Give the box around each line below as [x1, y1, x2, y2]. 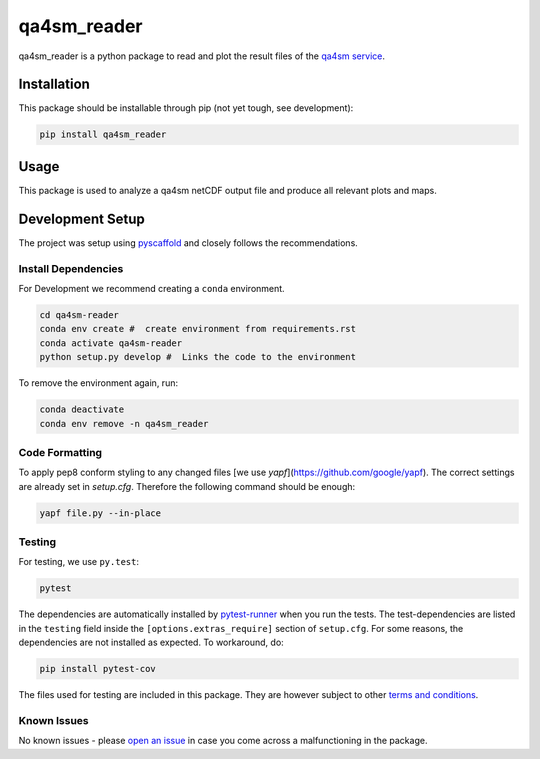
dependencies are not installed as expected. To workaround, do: [18, 636, 284, 649]
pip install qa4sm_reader [39, 129, 167, 140]
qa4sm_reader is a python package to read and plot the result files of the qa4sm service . [18, 50, 385, 62]
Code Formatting [18, 445, 103, 459]
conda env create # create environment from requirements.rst [39, 323, 357, 335]
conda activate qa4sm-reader [39, 337, 183, 349]
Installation [18, 76, 90, 93]
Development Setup [18, 210, 145, 227]
